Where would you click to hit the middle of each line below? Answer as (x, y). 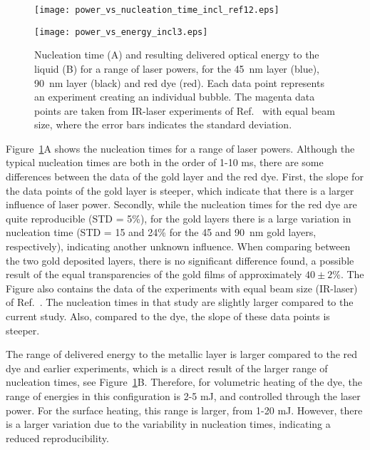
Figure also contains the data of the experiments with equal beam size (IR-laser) (182, 288)
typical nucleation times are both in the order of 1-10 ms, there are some (165, 162)
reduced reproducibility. (57, 438)
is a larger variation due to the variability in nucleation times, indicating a (168, 424)
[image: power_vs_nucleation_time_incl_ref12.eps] (157, 10)
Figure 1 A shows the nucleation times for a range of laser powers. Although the (180, 148)
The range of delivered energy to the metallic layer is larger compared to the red (182, 354)
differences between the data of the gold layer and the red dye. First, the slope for (185, 177)
